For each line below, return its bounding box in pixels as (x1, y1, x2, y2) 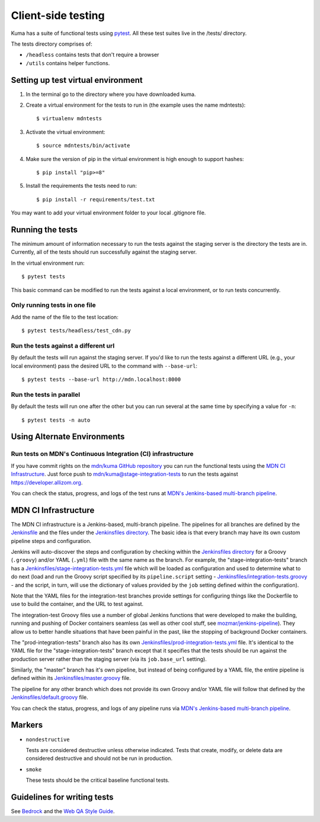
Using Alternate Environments (11, 432, 125, 442)
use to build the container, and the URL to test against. (11, 601, 144, 608)
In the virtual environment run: (11, 259, 85, 266)
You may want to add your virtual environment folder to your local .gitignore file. (11, 209, 206, 216)
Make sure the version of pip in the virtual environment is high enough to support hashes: (25, 155, 244, 162)
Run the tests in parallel (11, 390, 80, 399)
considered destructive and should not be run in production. (25, 755, 173, 762)
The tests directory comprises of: (11, 40, 92, 47)
